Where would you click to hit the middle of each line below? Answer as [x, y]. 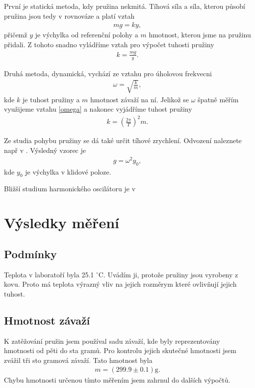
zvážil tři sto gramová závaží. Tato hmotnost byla [78, 360]
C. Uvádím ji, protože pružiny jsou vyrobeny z [168, 274]
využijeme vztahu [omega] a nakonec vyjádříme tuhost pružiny [98, 109]
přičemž [16, 35]
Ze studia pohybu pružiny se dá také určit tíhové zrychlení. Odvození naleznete [123, 140]
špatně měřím [218, 99]
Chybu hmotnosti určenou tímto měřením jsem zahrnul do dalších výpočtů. [117, 380]
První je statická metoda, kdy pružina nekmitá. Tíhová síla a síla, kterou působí [125, 6]
